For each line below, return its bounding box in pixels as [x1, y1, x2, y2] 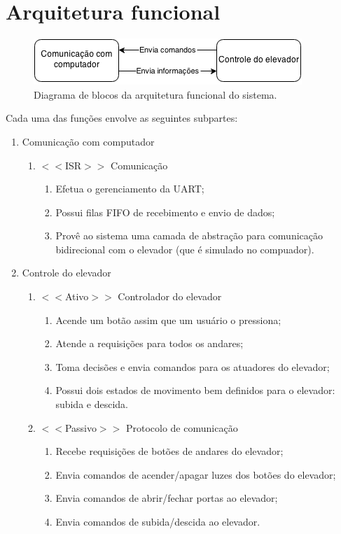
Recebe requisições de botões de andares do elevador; [55, 444, 284, 458]
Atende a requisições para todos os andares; [55, 336, 244, 351]
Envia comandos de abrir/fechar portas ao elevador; [55, 491, 278, 505]
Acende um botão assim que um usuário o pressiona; [55, 312, 281, 327]
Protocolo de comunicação [125, 420, 238, 435]
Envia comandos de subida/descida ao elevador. [55, 514, 260, 528]
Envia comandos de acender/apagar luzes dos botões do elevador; [55, 467, 336, 482]
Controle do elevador [22, 265, 111, 280]
